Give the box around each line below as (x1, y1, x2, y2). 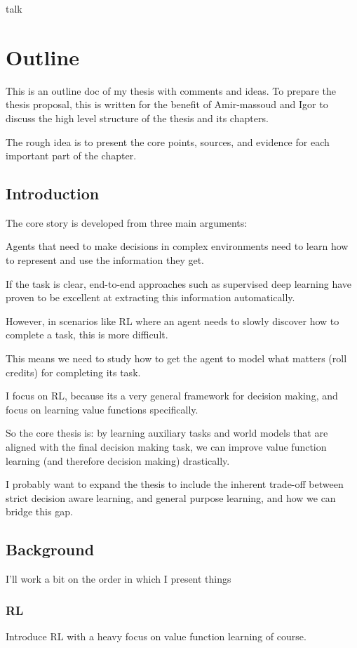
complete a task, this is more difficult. (6, 327, 168, 342)
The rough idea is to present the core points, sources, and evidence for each (6, 134, 330, 149)
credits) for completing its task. (6, 364, 141, 379)
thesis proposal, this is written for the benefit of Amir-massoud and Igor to (6, 97, 328, 112)
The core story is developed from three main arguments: (6, 215, 248, 230)
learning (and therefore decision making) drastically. (6, 453, 230, 468)
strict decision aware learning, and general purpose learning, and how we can (6, 490, 336, 505)
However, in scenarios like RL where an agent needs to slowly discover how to (6, 313, 339, 328)
